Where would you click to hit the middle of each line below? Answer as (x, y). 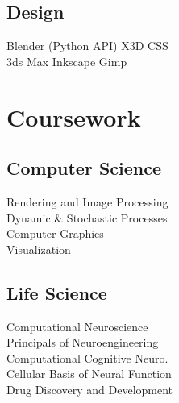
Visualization (39, 249)
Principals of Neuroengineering (83, 342)
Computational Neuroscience (77, 326)
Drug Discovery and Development (90, 389)
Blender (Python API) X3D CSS (87, 46)
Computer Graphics (55, 233)
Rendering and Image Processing (87, 201)
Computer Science (84, 168)
